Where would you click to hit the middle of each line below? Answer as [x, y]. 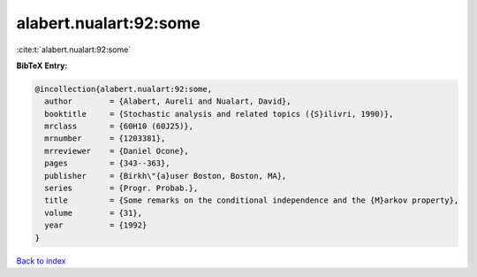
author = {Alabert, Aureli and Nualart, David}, [168, 101]
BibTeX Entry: [42, 65]
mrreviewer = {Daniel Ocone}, [117, 151]
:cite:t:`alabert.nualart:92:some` [74, 50]
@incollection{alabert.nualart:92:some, [123, 89]
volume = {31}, [94, 213]
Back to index [41, 260]
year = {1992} [96, 225]
